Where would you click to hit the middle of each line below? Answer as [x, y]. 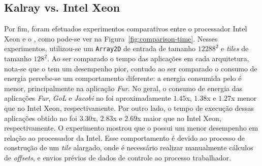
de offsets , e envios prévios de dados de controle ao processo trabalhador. [118, 157]
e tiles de [235, 48]
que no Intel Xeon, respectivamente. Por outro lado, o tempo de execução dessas [129, 108]
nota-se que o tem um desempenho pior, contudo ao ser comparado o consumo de [131, 68]
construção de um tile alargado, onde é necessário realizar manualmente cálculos [129, 148]
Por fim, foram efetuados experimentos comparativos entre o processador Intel [126, 29]
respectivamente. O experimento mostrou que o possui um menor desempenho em [131, 128]
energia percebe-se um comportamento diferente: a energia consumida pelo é [123, 78]
